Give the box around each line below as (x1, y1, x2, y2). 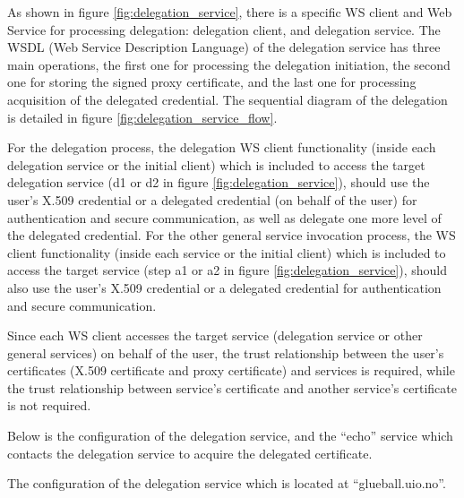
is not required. (7, 396, 91, 415)
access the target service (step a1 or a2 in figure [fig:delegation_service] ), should (7, 261, 448, 279)
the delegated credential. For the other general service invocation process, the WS (7, 226, 456, 245)
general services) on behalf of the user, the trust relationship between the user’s (7, 343, 444, 362)
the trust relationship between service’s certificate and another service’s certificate (7, 378, 457, 397)
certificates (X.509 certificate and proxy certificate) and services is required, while (7, 361, 455, 380)
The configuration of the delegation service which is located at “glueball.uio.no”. (7, 474, 446, 493)
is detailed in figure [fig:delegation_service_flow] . (7, 107, 278, 126)
